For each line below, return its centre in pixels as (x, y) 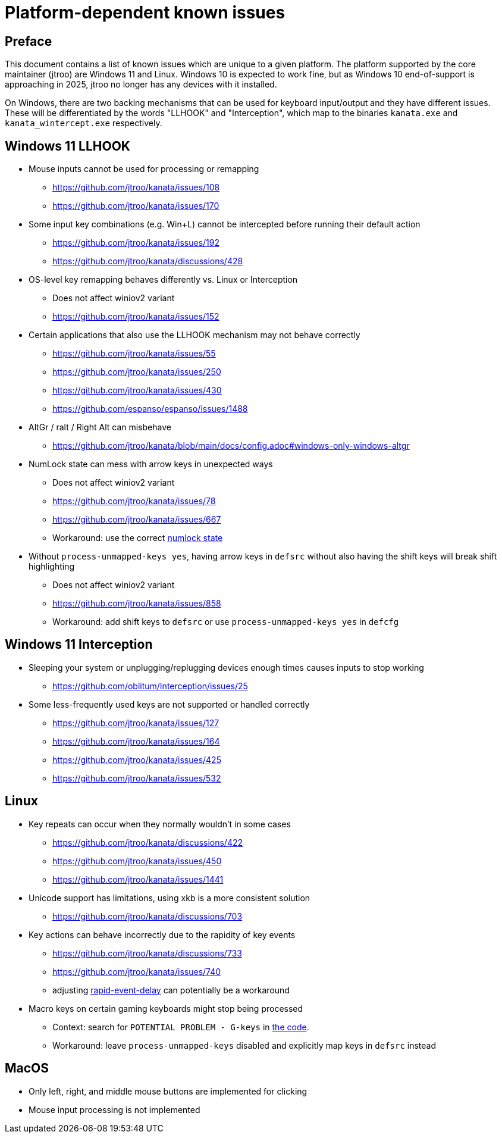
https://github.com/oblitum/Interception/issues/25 (150, 686)
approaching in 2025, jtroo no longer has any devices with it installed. (141, 85)
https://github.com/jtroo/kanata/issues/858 (137, 604)
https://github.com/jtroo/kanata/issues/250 (137, 372)
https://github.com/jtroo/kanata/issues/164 (136, 741)
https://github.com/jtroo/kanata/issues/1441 (138, 879)
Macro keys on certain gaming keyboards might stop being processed (166, 1008)
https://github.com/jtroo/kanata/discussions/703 (148, 916)
